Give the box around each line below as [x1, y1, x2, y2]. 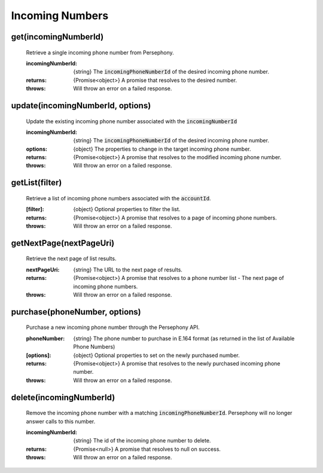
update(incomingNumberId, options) [11, 100, 151, 111]
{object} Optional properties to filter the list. [73, 206, 181, 213]
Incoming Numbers [11, 9, 109, 22]
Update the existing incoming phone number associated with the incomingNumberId [26, 117, 237, 125]
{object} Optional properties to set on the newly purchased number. [73, 352, 240, 359]
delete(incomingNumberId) [11, 392, 115, 402]
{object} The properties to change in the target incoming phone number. [73, 145, 251, 152]
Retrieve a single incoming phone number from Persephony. [26, 48, 174, 56]
